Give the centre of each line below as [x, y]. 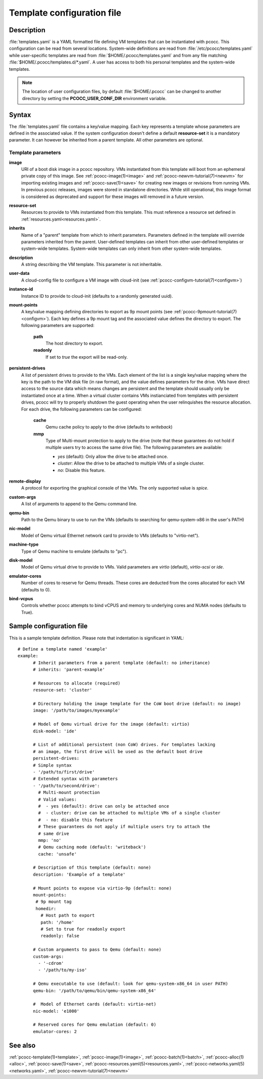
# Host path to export [68, 916]
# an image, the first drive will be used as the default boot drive [118, 751]
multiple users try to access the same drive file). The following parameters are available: [134, 448]
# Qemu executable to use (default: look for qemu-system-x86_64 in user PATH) [131, 984]
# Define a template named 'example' [63, 649]
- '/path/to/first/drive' [64, 772]
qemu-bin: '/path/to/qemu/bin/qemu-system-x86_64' [95, 990]
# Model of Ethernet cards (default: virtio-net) [95, 1004]
